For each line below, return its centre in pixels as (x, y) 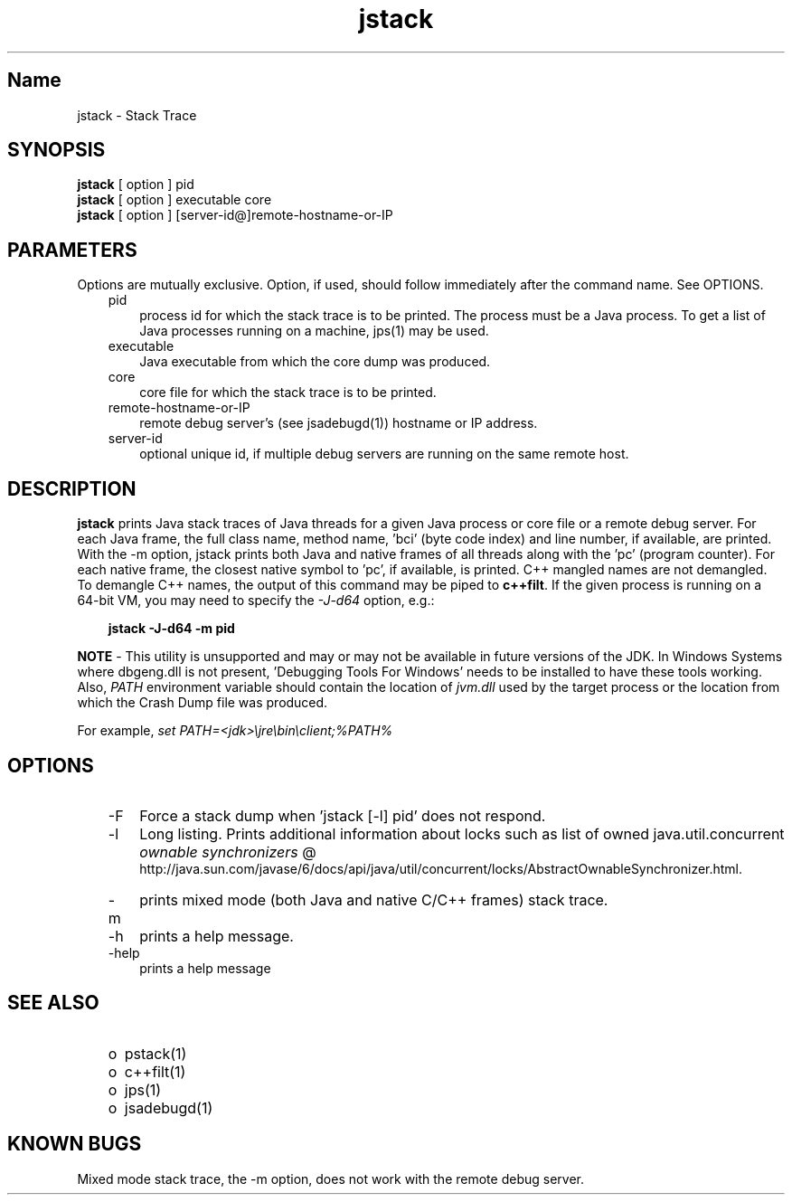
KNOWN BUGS (75, 1144)
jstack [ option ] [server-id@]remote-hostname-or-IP (235, 215)
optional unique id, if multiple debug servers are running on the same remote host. (384, 454)
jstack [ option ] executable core (174, 200)
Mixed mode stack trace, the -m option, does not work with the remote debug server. (330, 1178)
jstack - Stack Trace (137, 115)
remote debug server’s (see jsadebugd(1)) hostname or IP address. (339, 423)
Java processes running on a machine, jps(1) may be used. (314, 331)
